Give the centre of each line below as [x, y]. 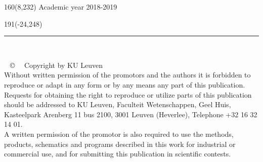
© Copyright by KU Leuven [56, 65]
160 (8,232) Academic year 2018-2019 [61, 7]
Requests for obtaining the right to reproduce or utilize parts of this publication [128, 94]
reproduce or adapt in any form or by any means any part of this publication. [125, 84]
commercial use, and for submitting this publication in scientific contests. [118, 154]
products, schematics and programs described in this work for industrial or [120, 144]
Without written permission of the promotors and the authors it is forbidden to [127, 75]
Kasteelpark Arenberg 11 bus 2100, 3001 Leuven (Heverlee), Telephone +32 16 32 [131, 114]
